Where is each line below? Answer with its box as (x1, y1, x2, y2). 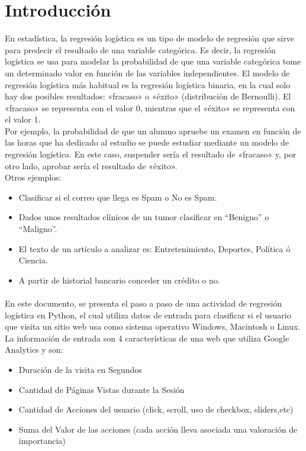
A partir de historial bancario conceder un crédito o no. (18, 273, 220, 286)
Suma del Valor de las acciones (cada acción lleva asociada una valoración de (18, 423, 298, 435)
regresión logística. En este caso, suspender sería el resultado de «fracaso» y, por (5, 148, 297, 160)
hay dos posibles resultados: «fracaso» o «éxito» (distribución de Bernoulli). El (5, 90, 291, 102)
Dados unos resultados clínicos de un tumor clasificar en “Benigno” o (18, 211, 269, 223)
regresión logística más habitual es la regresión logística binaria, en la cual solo (5, 78, 291, 91)
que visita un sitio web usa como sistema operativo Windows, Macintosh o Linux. (5, 320, 301, 333)
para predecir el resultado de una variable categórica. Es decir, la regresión (5, 43, 276, 56)
